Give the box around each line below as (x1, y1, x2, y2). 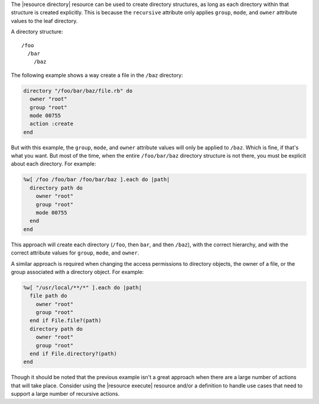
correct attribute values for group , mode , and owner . (11, 249, 139, 256)
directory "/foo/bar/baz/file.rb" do (23, 87, 133, 94)
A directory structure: (11, 28, 63, 35)
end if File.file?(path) (30, 317, 102, 324)
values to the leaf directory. (11, 17, 78, 24)
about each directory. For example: (11, 160, 96, 168)
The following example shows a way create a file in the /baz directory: (11, 71, 183, 79)
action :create (30, 120, 74, 127)
